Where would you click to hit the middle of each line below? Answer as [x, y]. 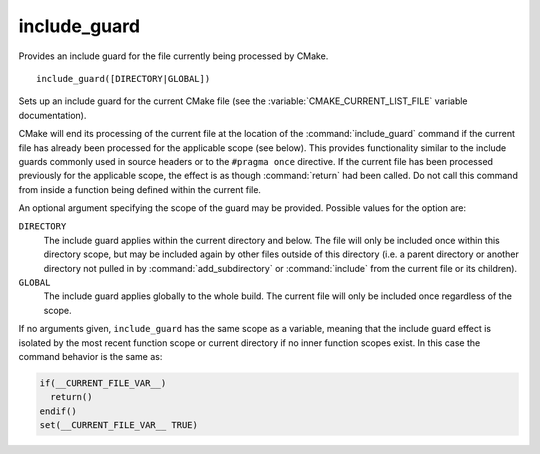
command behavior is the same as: [90, 356]
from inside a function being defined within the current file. [140, 189]
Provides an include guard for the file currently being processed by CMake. [173, 56]
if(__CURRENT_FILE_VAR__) [103, 383]
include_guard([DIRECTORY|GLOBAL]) [123, 78]
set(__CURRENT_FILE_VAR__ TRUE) [119, 425]
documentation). [52, 115]
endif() [58, 411]
